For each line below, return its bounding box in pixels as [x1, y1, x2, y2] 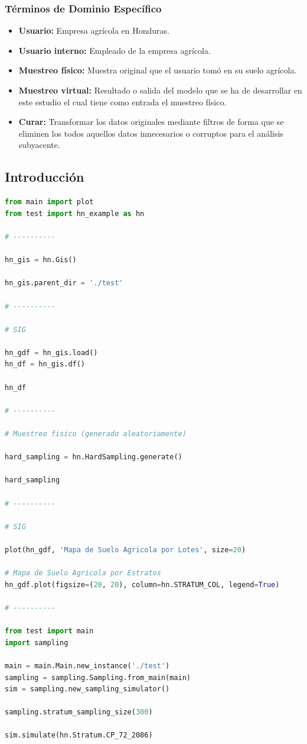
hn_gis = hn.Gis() [5, 256, 77, 265]
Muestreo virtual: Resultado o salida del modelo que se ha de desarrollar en [18, 84, 302, 96]
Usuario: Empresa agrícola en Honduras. [18, 24, 170, 37]
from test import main [5, 627, 94, 636]
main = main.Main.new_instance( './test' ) [5, 661, 170, 670]
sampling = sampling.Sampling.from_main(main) [5, 673, 191, 682]
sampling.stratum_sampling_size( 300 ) [5, 708, 153, 717]
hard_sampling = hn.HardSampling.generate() [5, 453, 182, 462]
